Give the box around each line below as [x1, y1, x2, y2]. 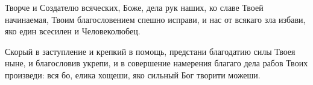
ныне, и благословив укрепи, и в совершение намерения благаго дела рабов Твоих [5, 57, 308, 69]
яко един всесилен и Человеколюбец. [5, 25, 141, 37]
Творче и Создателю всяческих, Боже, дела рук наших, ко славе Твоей [5, 1, 264, 13]
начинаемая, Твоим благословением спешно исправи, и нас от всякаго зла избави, [5, 13, 306, 25]
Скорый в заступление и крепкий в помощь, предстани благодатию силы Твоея [5, 45, 296, 57]
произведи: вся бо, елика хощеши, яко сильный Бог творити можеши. [5, 68, 261, 81]
